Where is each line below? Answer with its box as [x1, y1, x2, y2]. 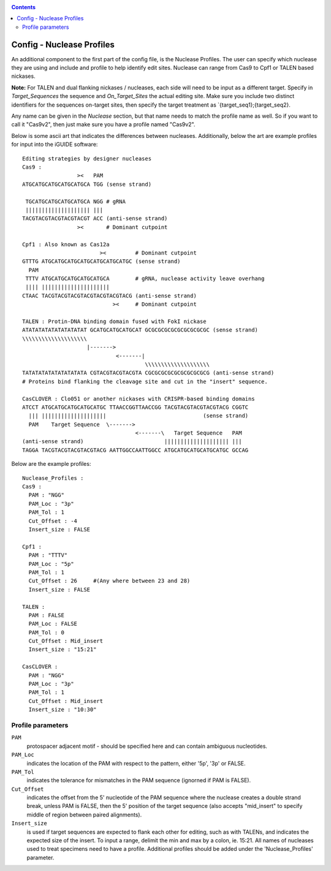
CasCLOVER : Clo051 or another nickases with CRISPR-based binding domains [22, 395, 255, 402]
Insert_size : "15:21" [28, 646, 97, 653]
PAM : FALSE [28, 612, 64, 618]
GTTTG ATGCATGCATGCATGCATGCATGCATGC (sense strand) [22, 258, 181, 265]
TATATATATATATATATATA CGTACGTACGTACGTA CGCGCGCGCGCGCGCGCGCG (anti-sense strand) [22, 370, 275, 376]
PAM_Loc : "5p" [28, 560, 74, 567]
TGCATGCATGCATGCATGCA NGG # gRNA [25, 198, 126, 205]
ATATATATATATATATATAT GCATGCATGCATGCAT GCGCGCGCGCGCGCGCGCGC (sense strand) [22, 327, 259, 333]
